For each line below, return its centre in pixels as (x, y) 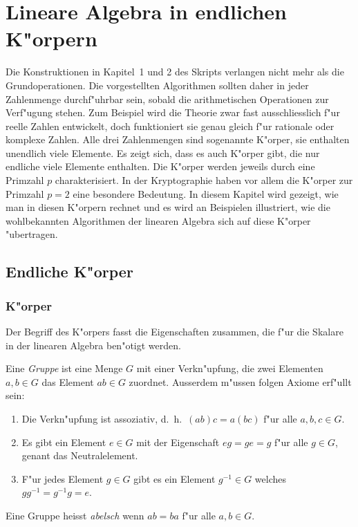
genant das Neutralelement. (80, 455)
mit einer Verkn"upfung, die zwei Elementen (230, 368)
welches (270, 478)
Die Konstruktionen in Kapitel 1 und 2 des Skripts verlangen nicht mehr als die (175, 72)
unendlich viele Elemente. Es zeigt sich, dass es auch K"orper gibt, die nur (163, 152)
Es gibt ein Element (64, 442)
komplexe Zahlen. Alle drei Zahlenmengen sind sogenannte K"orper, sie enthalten (178, 139)
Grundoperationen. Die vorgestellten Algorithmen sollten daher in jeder (157, 85)
